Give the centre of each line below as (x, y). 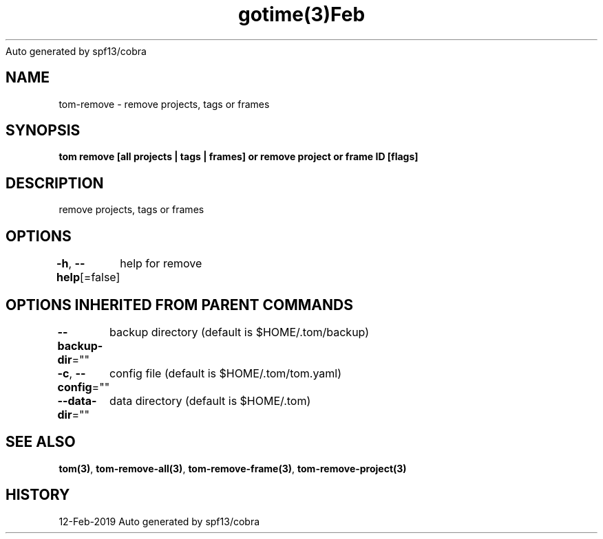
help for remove (161, 264)
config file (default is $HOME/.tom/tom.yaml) (226, 373)
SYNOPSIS (43, 131)
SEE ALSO (41, 442)
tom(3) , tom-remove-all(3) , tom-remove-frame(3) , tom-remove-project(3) (233, 468)
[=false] (100, 277)
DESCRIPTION (55, 183)
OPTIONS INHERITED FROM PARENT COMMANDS (179, 305)
